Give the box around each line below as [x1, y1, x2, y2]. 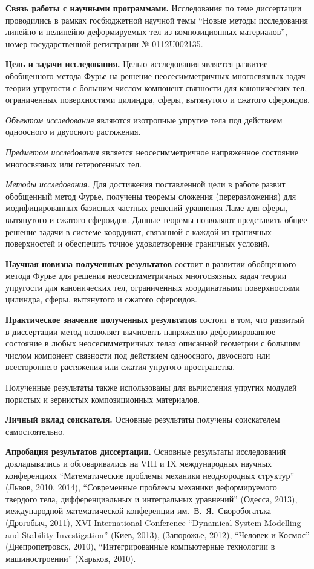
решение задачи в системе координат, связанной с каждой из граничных [5, 225, 272, 238]
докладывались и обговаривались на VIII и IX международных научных [5, 457, 272, 469]
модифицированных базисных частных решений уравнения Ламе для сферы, [5, 201, 288, 214]
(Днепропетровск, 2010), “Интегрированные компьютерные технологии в [5, 540, 275, 553]
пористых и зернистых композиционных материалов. [5, 392, 200, 405]
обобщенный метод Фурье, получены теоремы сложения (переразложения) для [5, 189, 296, 202]
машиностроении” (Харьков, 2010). [5, 551, 136, 564]
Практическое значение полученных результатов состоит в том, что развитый [5, 313, 304, 326]
